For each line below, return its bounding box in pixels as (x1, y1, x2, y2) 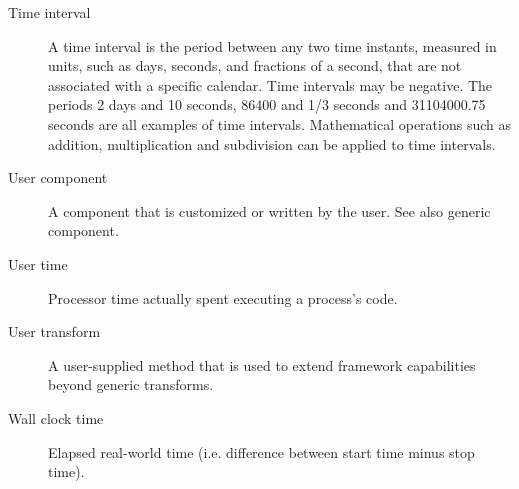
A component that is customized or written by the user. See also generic (48, 200, 491, 221)
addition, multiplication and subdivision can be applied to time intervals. (48, 133, 496, 154)
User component (8, 167, 108, 188)
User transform (8, 321, 101, 342)
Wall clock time (8, 407, 104, 428)
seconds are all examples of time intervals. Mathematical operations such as (48, 113, 511, 134)
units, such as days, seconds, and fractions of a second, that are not (48, 55, 462, 76)
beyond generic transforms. (48, 374, 214, 395)
